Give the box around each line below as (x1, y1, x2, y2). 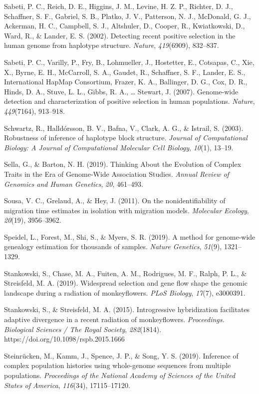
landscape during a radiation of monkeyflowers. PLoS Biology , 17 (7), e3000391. (4, 287, 246, 298)
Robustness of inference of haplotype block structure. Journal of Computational (4, 132, 248, 143)
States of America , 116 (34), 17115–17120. (4, 380, 131, 390)
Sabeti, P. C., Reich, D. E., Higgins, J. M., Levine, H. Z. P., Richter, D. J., (4, 1, 233, 11)
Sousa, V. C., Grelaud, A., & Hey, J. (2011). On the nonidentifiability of (4, 195, 226, 206)
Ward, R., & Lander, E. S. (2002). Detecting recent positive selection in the (4, 30, 236, 40)
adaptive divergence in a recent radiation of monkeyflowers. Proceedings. (4, 314, 225, 325)
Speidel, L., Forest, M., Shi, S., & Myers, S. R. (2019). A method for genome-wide (4, 231, 256, 242)
